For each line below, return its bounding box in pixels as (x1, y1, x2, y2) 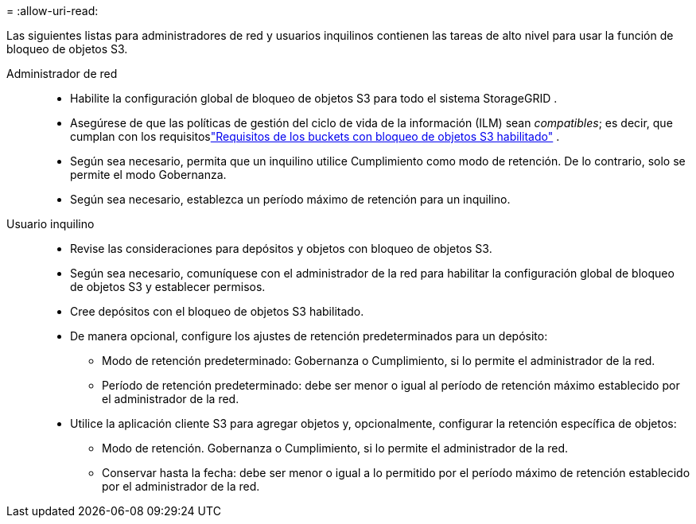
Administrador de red (6, 67, 118, 80)
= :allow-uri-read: (6, 4, 99, 17)
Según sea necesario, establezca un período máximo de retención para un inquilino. (70, 192, 511, 206)
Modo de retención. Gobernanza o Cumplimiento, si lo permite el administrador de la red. (102, 441, 569, 455)
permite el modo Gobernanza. (70, 168, 227, 181)
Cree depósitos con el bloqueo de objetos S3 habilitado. (70, 305, 364, 318)
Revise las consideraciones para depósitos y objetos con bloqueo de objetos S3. (70, 242, 492, 255)
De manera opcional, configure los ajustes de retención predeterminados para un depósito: (70, 329, 548, 343)
